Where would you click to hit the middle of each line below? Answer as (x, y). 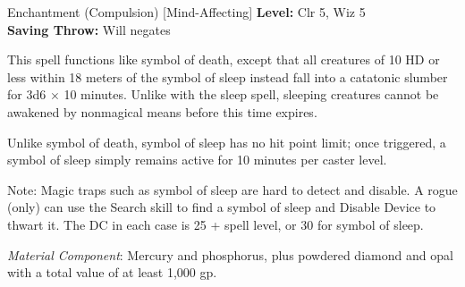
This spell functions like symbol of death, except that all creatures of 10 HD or (224, 59)
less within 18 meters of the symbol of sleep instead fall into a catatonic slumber (228, 76)
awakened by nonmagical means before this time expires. (162, 111)
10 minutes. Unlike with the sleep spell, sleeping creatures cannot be (251, 94)
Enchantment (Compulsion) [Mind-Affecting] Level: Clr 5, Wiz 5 (186, 12)
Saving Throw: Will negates (89, 29)
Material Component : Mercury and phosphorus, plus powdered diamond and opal (230, 254)
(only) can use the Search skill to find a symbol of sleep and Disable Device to (222, 207)
